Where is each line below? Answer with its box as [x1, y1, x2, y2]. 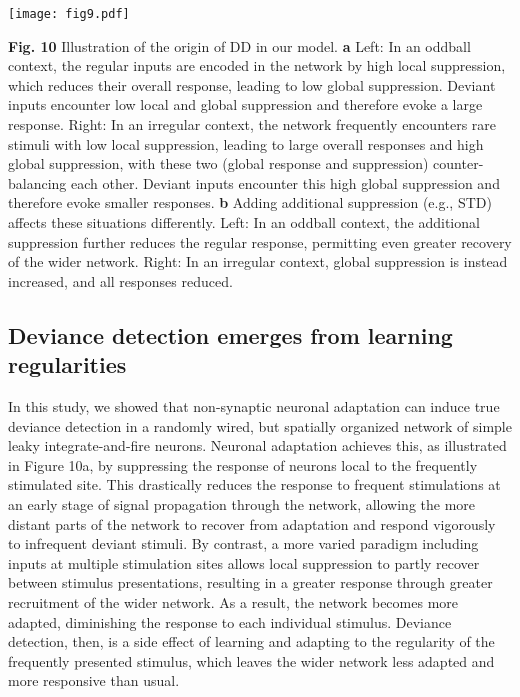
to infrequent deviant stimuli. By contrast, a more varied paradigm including [8, 533, 479, 554]
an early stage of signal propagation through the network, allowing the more [8, 493, 476, 514]
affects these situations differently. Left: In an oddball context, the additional [8, 212, 480, 232]
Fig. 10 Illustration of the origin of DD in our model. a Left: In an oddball [8, 35, 471, 56]
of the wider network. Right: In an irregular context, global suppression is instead [8, 251, 508, 272]
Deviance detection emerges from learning [8, 319, 453, 350]
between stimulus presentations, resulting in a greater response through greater [8, 572, 493, 593]
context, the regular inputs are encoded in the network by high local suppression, [8, 55, 506, 76]
